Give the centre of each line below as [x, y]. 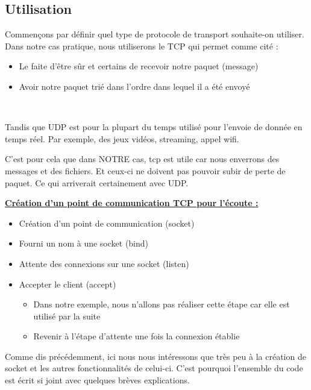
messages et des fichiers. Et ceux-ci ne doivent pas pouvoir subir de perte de [145, 170]
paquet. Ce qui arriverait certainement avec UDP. [97, 182]
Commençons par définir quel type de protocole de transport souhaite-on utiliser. [155, 34]
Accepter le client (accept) [68, 284]
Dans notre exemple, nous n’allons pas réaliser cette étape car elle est [162, 304]
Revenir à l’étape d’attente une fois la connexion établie [137, 336]
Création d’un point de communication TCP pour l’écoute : [132, 203]
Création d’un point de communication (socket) [107, 223]
